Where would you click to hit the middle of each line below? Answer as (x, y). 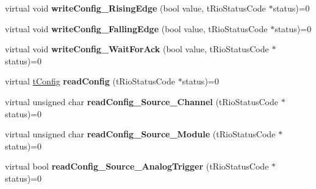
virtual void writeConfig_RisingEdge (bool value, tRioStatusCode (135, 8)
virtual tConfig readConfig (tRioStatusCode (90, 81)
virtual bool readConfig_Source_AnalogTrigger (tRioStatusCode (137, 166)
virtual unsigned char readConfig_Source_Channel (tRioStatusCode (142, 101)
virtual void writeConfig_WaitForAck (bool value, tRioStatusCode (137, 49)
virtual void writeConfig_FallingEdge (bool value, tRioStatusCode (136, 28)
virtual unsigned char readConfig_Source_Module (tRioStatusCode (140, 134)
